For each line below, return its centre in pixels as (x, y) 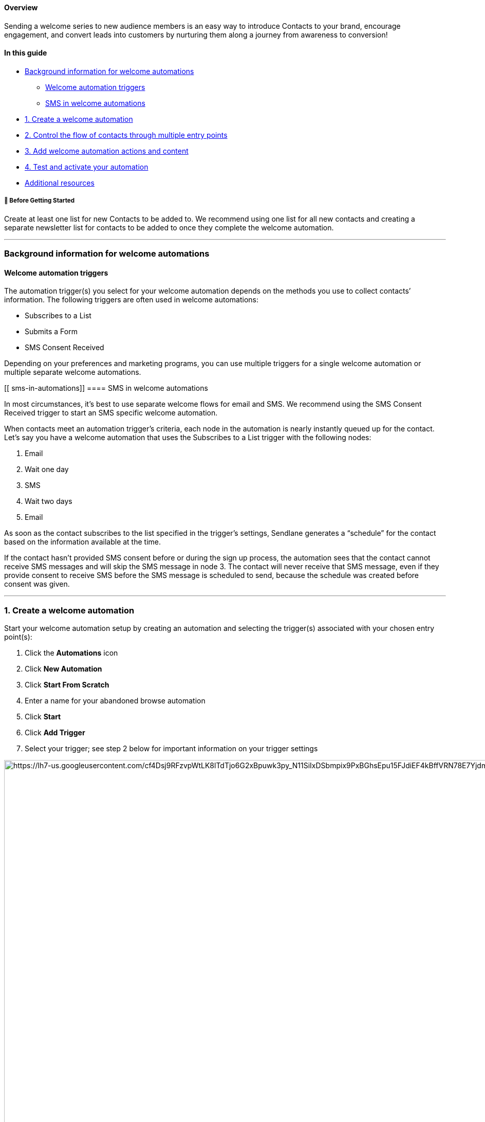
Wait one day (47, 469)
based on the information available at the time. (82, 542)
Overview (21, 7)
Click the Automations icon (71, 653)
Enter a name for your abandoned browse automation (115, 700)
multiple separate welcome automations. (73, 372)
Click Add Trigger (55, 732)
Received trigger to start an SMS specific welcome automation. (111, 413)
